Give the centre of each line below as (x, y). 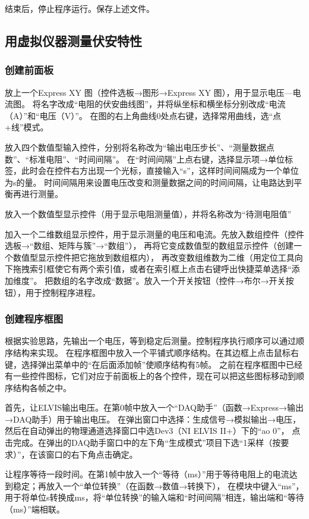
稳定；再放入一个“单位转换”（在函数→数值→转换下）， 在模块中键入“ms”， (158, 485)
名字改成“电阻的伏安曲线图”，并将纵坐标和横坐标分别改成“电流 (163, 104)
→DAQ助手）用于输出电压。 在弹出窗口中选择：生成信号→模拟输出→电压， (153, 419)
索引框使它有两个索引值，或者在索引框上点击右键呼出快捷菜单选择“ (160, 269)
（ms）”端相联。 (35, 509)
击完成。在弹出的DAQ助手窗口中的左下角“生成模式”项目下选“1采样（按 (143, 443)
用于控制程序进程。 (63, 292)
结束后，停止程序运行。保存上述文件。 (80, 8)
